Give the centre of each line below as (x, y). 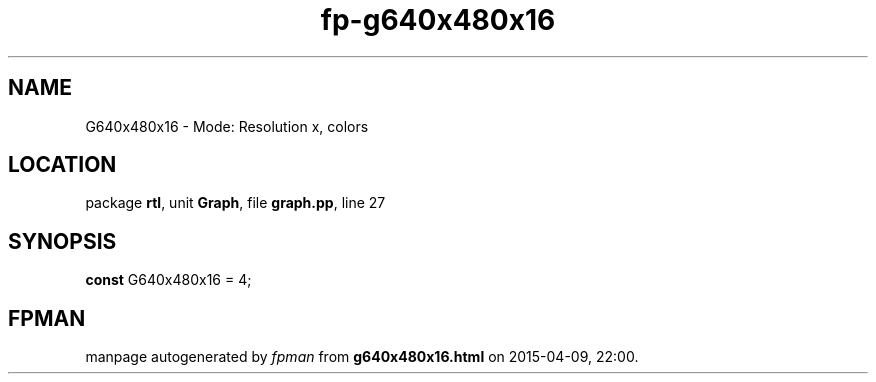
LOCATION (62, 165)
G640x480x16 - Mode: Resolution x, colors (227, 126)
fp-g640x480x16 (438, 20)
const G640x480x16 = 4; (168, 280)
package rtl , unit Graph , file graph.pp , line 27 (235, 203)
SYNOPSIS (62, 241)
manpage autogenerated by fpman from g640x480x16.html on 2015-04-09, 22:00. (362, 357)
